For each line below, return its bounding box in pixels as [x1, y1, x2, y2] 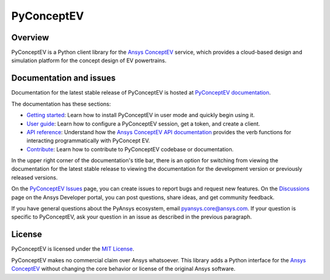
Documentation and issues [11, 73, 116, 84]
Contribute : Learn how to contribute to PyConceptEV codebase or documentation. [26, 145, 234, 153]
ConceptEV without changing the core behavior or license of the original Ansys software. [11, 265, 236, 273]
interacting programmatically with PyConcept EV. [26, 137, 150, 145]
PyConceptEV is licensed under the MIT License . [11, 245, 134, 253]
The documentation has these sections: [11, 100, 111, 107]
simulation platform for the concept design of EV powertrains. [11, 57, 167, 64]
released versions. [11, 174, 58, 181]
